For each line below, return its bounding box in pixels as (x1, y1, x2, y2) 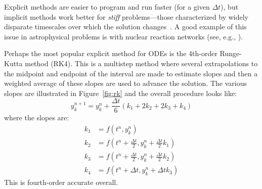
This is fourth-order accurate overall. (4, 177, 118, 187)
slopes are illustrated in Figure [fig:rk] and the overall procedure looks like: (4, 87, 237, 98)
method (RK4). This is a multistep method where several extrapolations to (25, 58, 258, 68)
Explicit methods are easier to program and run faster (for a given (4, 2, 210, 12)
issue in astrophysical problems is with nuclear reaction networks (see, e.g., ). (4, 31, 243, 41)
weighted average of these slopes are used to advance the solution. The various (4, 78, 247, 88)
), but (221, 2, 239, 12)
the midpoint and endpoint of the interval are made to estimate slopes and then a (4, 68, 258, 78)
